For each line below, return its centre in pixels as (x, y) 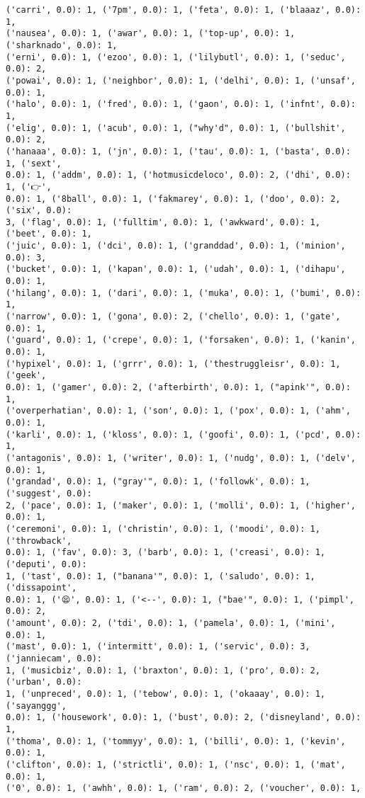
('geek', (26, 376)
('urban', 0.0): (44, 682)
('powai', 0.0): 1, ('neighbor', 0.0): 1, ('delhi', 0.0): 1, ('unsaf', (181, 80)
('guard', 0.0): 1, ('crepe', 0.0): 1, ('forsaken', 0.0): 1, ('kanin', (181, 340)
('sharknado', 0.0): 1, (62, 45)
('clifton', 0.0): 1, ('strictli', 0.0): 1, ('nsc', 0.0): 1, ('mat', (176, 765)
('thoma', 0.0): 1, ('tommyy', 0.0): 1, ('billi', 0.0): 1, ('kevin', (176, 741)
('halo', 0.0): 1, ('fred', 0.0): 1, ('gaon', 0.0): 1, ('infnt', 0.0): (181, 104)
